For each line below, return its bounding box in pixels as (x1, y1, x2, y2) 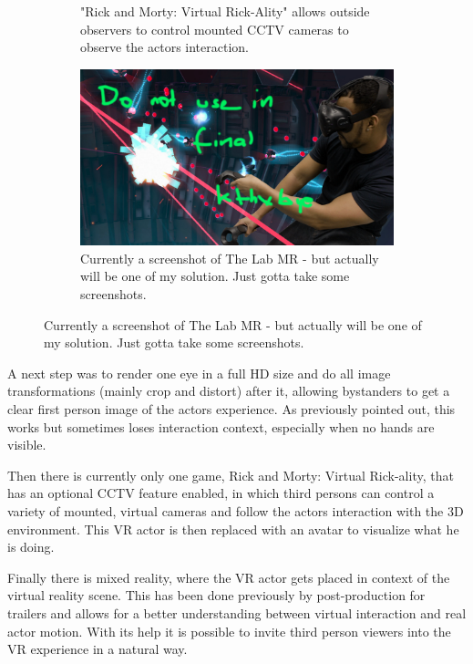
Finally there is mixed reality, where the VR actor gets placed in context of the (7, 567, 450, 586)
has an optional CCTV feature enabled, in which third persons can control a (7, 483, 435, 503)
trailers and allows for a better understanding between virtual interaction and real (7, 603, 467, 622)
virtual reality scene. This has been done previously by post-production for (7, 586, 426, 605)
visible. (7, 435, 46, 454)
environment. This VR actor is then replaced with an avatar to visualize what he (7, 519, 459, 538)
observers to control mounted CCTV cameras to (80, 19, 349, 38)
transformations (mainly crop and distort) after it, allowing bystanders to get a (7, 381, 450, 400)
